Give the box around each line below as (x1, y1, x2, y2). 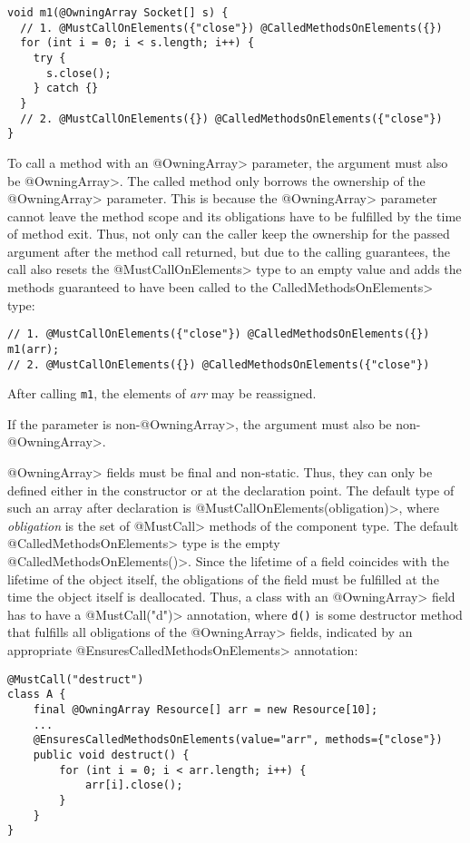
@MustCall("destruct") (7, 672, 144, 686)
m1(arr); (7, 342, 60, 356)
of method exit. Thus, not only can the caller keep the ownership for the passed (7, 224, 450, 243)
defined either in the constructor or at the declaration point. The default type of (7, 480, 455, 499)
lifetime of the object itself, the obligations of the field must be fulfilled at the (7, 569, 439, 588)
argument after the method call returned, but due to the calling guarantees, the (7, 241, 450, 260)
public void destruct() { (33, 748, 190, 761)
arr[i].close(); (84, 779, 183, 792)
